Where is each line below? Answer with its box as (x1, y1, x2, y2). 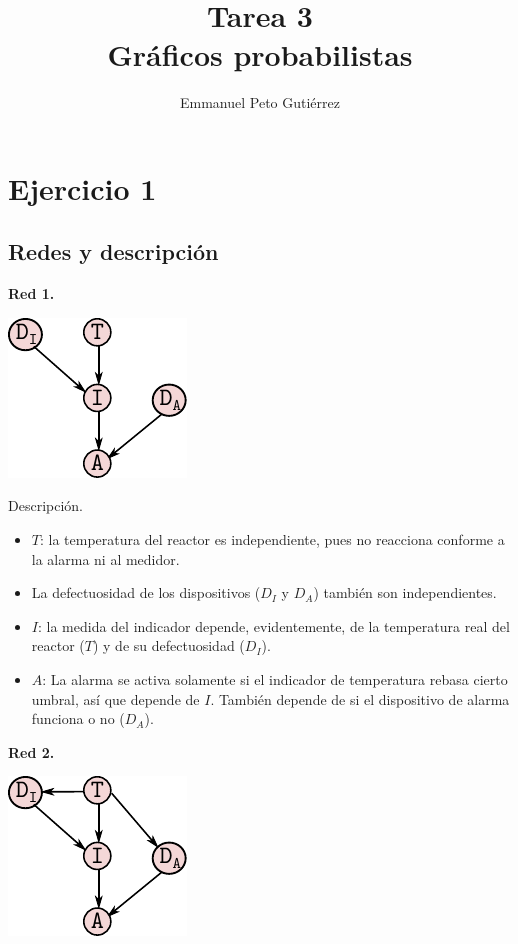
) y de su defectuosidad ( (92, 635, 245, 656)
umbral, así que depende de (31, 688, 200, 709)
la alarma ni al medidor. (31, 548, 180, 569)
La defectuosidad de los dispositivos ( (31, 582, 261, 603)
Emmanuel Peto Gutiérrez (179, 92, 340, 113)
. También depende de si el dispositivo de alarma (210, 688, 510, 709)
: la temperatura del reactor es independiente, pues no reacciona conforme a (39, 529, 505, 550)
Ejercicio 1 (8, 167, 157, 208)
